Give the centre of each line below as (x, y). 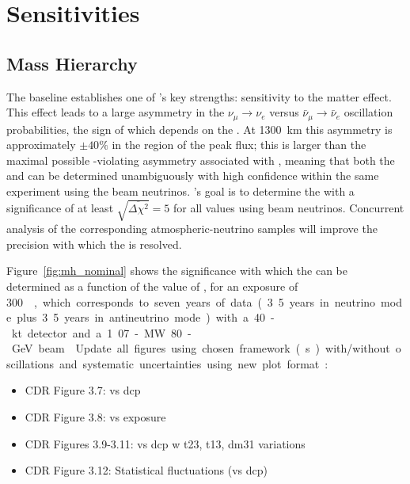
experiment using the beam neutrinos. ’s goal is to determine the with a (180, 191)
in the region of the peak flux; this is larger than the (239, 145)
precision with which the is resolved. (94, 244)
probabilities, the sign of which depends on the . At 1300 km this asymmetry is (199, 129)
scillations (30, 363)
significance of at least (60, 207)
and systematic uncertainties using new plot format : (194, 363)
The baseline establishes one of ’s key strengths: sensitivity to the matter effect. (199, 96)
